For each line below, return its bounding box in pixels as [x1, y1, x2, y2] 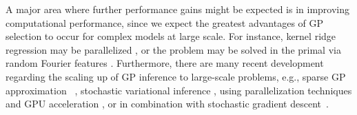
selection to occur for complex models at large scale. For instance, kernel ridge [6, 29, 336, 43]
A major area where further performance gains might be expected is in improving [6, 2, 350, 16]
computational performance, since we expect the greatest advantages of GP [6, 15, 324, 30]
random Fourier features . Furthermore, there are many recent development [6, 56, 324, 70]
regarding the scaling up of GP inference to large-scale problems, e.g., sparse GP [6, 69, 346, 83]
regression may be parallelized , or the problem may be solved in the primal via [6, 42, 341, 56]
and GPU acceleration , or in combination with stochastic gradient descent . [6, 96, 329, 111]
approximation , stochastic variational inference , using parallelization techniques [6, 83, 352, 97]
